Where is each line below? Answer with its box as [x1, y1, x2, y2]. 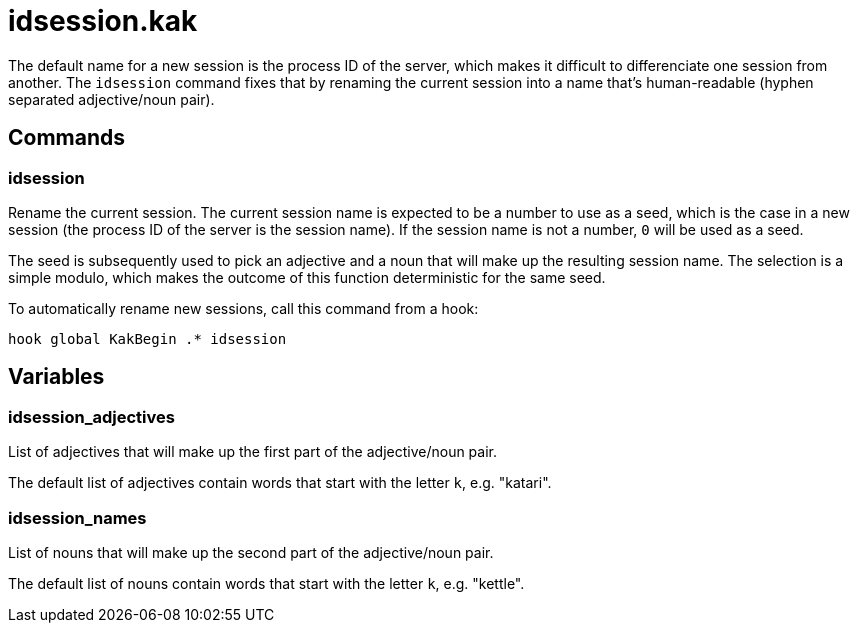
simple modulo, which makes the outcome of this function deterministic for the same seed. [8, 268, 606, 286]
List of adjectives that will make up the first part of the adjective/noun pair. [8, 443, 498, 461]
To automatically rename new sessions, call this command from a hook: [8, 299, 479, 317]
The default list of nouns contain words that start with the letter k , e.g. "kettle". [8, 574, 525, 592]
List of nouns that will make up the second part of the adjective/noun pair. [8, 543, 494, 561]
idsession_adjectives [8, 406, 175, 427]
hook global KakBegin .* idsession [8, 330, 287, 347]
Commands [8, 125, 126, 151]
